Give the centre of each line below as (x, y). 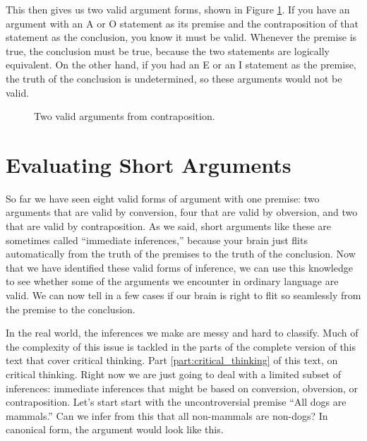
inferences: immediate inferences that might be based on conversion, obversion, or (182, 388)
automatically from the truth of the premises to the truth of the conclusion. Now (181, 254)
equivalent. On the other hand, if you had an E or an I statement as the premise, (181, 65)
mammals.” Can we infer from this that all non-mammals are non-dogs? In (167, 415)
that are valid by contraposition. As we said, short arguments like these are (169, 226)
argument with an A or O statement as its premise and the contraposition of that (182, 23)
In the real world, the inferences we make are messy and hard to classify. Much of (182, 333)
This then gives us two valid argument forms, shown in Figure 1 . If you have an (178, 9)
